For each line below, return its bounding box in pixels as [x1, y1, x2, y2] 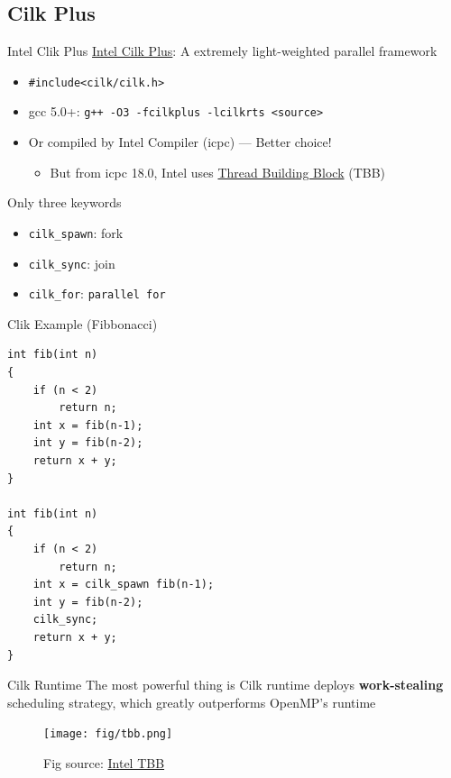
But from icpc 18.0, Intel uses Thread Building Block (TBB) [50, 162, 386, 181]
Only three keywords [7, 193, 122, 212]
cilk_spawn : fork [28, 223, 124, 242]
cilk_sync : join [28, 253, 115, 272]
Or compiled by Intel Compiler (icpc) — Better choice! [28, 133, 332, 151]
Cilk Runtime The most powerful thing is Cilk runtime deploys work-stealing [7, 675, 444, 694]
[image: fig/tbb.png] [43, 728, 173, 741]
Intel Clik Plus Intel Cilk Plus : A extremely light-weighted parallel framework [7, 41, 437, 60]
